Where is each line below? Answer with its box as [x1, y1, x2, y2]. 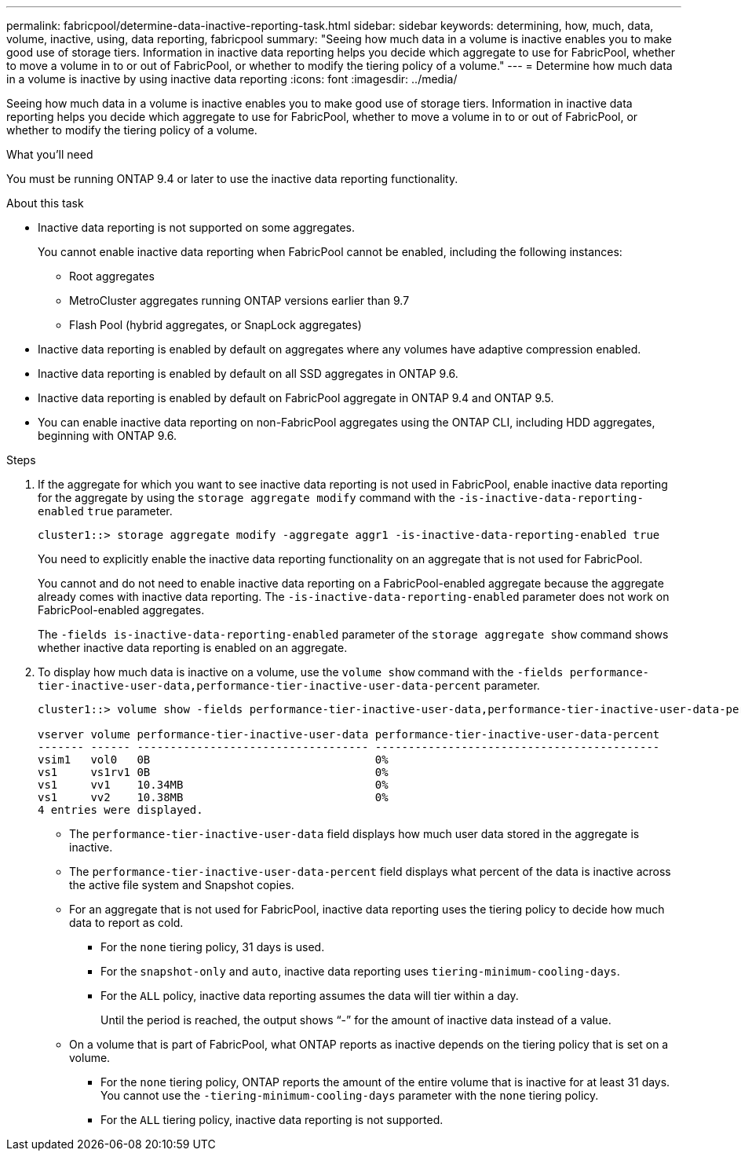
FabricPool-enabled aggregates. [38, 603, 205, 617]
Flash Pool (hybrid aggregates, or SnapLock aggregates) [69, 318, 362, 331]
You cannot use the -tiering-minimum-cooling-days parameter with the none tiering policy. [100, 1089, 599, 1102]
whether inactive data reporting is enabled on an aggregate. [38, 641, 348, 654]
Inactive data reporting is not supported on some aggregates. [38, 221, 356, 234]
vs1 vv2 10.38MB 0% [38, 791, 389, 804]
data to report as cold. [69, 916, 184, 929]
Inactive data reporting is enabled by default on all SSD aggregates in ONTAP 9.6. [38, 367, 458, 380]
